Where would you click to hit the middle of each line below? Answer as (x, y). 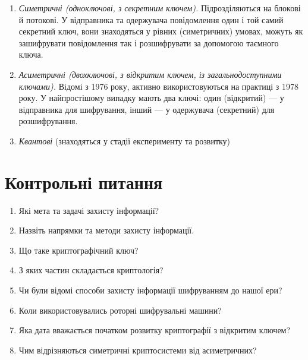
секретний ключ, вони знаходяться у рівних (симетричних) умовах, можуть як (161, 31)
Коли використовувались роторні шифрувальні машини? (120, 310)
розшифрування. (48, 121)
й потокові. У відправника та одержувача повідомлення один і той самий (151, 19)
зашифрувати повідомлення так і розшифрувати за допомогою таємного (149, 42)
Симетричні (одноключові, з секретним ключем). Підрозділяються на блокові (160, 8)
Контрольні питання (84, 181)
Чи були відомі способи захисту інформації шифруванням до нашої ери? (150, 290)
